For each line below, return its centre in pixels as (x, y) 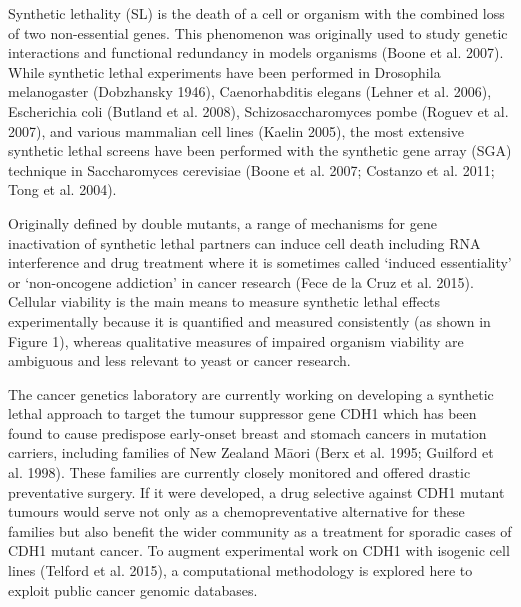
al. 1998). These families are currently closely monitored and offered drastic (239, 472)
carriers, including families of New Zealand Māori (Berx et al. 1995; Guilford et (251, 452)
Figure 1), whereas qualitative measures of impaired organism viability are (236, 340)
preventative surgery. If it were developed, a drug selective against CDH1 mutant (256, 491)
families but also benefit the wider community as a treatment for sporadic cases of (260, 530)
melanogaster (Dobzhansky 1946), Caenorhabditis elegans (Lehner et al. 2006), (250, 91)
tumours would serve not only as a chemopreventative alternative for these (236, 511)
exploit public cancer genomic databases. (133, 589)
